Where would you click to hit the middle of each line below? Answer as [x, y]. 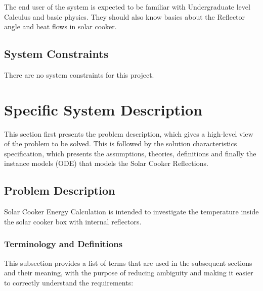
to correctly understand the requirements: [69, 282]
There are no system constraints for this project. [79, 74]
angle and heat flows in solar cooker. [60, 26]
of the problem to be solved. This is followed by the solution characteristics [121, 143]
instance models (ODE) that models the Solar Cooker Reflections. [106, 163]
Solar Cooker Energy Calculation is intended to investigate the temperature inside [131, 212]
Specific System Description [103, 109]
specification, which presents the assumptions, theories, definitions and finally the [130, 153]
